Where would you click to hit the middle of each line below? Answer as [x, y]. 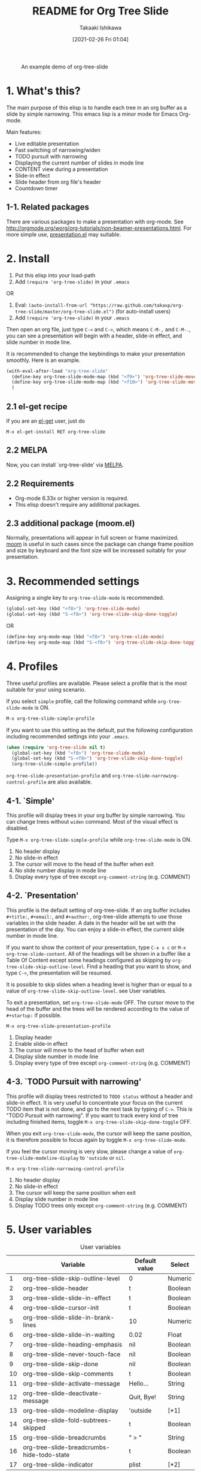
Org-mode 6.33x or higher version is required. [71, 498]
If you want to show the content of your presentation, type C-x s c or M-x [96, 947]
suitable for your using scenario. [46, 689]
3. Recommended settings [73, 581]
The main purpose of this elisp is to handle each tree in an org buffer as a [97, 107]
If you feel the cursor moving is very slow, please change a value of [89, 1151]
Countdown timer [36, 188]
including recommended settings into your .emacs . [68, 736]
